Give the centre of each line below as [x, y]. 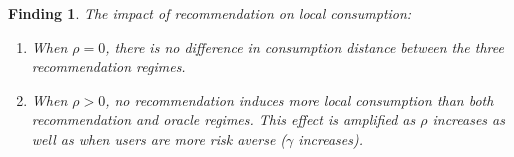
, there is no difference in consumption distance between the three [304, 46]
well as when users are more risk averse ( [159, 138]
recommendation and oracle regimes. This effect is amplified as [223, 119]
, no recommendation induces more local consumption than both [299, 99]
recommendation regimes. [108, 66]
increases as [468, 119]
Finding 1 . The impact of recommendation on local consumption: [210, 13]
